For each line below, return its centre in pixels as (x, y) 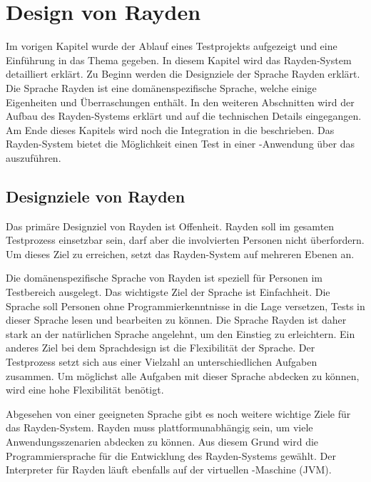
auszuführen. (34, 157)
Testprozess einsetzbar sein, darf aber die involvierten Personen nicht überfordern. (185, 240)
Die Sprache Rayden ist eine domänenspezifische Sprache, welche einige (161, 87)
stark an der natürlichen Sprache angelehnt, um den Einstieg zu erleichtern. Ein (181, 333)
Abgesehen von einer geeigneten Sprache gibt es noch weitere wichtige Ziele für (178, 413)
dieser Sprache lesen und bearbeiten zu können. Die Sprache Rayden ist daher (176, 320)
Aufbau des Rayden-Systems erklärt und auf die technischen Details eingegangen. (184, 116)
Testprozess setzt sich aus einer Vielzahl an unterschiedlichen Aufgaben (162, 362)
